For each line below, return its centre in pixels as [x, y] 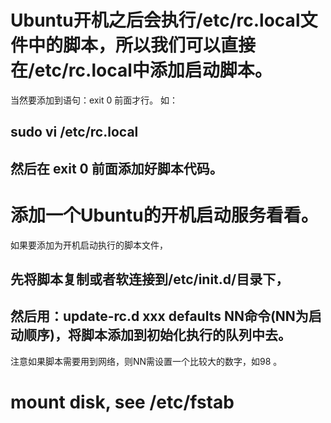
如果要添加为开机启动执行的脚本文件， [89, 245]
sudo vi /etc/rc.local [74, 132]
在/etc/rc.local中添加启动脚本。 [141, 70]
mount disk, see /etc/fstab [122, 402]
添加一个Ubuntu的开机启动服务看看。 [164, 215]
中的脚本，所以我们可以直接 [142, 45]
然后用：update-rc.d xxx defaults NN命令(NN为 [159, 316]
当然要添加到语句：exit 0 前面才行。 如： [94, 100]
